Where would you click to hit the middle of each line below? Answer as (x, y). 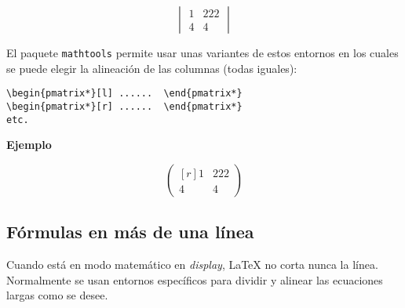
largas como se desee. (57, 295)
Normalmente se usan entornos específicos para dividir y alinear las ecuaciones (195, 279)
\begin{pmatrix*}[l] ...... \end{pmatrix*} (124, 94)
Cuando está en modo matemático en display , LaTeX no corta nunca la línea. (192, 265)
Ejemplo (29, 145)
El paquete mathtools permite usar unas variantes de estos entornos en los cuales (202, 53)
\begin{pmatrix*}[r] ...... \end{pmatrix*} (124, 106)
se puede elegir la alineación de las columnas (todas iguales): (152, 68)
